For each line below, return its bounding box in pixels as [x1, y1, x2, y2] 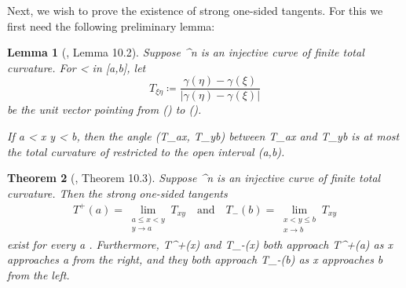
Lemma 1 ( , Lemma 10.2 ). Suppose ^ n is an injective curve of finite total [7, 44, 364, 60]
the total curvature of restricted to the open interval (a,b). [7, 143, 285, 159]
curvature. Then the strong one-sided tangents [7, 184, 228, 201]
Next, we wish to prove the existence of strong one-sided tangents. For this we [7, 2, 383, 18]
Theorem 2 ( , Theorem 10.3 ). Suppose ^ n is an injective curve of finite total [7, 170, 381, 186]
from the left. [7, 266, 70, 283]
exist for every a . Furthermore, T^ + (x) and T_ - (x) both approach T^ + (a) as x [7, 235, 393, 252]
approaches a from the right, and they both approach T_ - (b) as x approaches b [7, 251, 383, 268]
